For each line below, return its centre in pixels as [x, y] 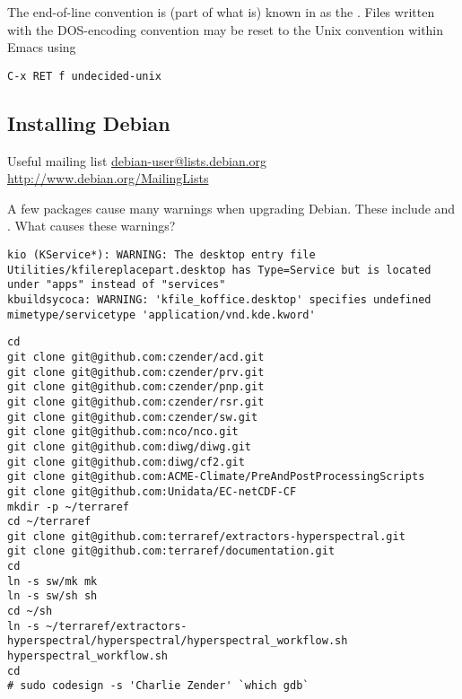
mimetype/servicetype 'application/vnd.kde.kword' [161, 315]
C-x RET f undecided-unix [84, 76]
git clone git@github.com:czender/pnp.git [136, 387]
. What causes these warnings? [92, 226]
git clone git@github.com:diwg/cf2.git [126, 462]
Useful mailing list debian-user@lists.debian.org [137, 160]
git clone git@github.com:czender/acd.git [136, 357]
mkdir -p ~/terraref [69, 507]
